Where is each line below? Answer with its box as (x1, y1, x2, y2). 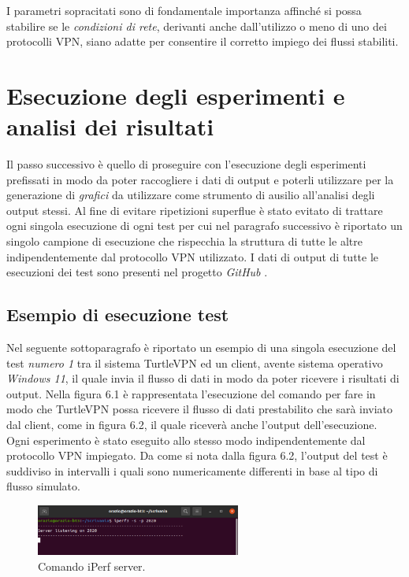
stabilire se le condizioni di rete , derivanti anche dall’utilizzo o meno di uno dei (6, 17, 387, 34)
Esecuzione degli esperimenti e (6, 79, 345, 111)
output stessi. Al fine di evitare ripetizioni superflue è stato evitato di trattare (6, 202, 383, 218)
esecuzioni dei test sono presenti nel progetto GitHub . (6, 264, 268, 280)
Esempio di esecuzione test (6, 302, 229, 327)
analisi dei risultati (6, 110, 214, 142)
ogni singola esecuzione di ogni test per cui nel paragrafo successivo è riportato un (6, 217, 403, 234)
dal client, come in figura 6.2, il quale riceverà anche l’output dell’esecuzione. (6, 416, 377, 433)
